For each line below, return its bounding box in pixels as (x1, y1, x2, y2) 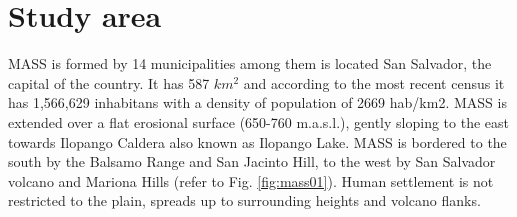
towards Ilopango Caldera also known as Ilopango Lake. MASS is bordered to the (8, 131, 507, 152)
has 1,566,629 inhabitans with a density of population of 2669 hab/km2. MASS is (8, 92, 507, 113)
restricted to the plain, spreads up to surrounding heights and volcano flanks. (8, 190, 481, 211)
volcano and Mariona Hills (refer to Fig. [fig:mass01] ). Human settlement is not (8, 170, 494, 191)
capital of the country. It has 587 (8, 72, 210, 93)
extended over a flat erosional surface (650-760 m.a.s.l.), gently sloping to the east (8, 111, 509, 132)
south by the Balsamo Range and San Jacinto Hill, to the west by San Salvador (8, 151, 496, 172)
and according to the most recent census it (243, 72, 505, 93)
